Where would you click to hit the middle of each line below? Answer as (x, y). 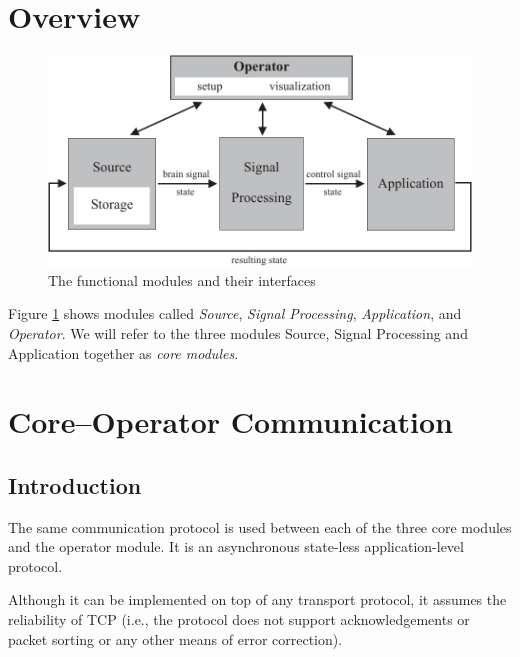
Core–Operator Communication (231, 421)
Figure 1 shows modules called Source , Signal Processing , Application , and (235, 313)
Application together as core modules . (123, 352)
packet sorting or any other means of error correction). (175, 638)
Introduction (75, 484)
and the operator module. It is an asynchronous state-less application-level (236, 546)
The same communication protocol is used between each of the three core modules (260, 526)
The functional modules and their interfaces (182, 279)
